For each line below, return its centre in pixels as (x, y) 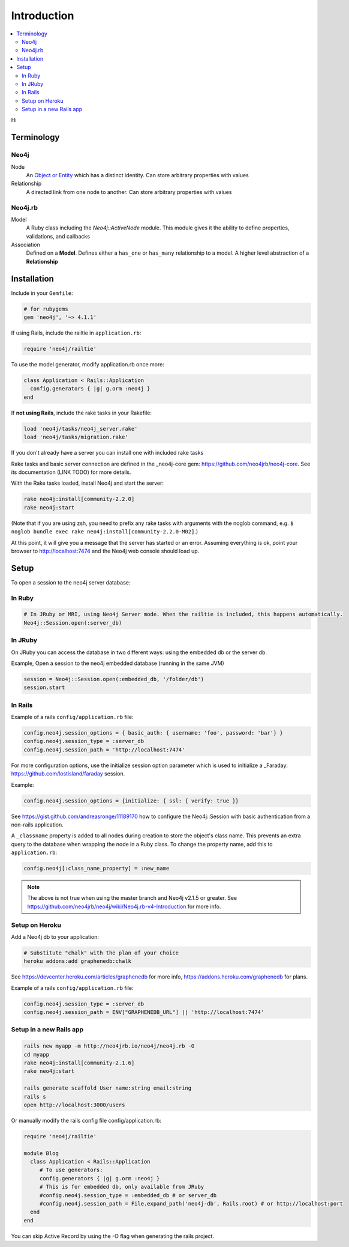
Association (25, 245)
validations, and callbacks (58, 236)
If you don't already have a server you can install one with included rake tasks (107, 453)
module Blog (41, 1153)
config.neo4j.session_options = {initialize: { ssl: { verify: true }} (131, 801)
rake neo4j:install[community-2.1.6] (79, 1063)
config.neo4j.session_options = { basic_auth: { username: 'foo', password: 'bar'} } (153, 733)
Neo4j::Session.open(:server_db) (73, 623)
